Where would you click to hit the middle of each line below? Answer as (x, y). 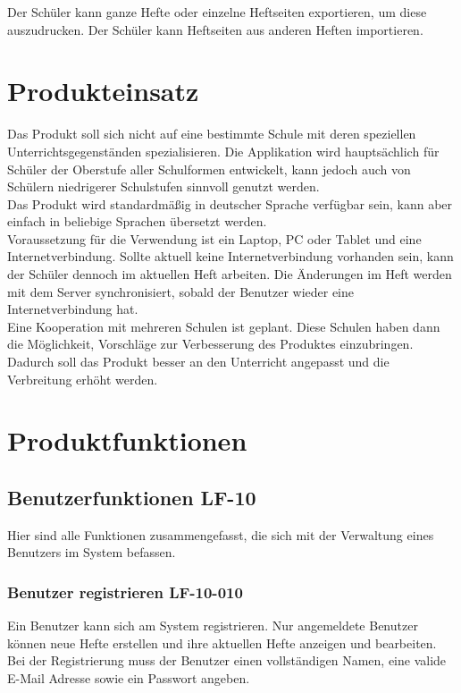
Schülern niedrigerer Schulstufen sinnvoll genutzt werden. (163, 186)
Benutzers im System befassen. (92, 552)
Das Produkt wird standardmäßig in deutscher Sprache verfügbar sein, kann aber (230, 203)
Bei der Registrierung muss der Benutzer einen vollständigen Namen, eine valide (227, 660)
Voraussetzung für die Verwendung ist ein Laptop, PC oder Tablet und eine (214, 238)
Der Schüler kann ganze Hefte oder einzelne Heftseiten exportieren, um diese (217, 12)
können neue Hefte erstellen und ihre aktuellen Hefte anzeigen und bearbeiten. (222, 642)
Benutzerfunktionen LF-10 (132, 497)
